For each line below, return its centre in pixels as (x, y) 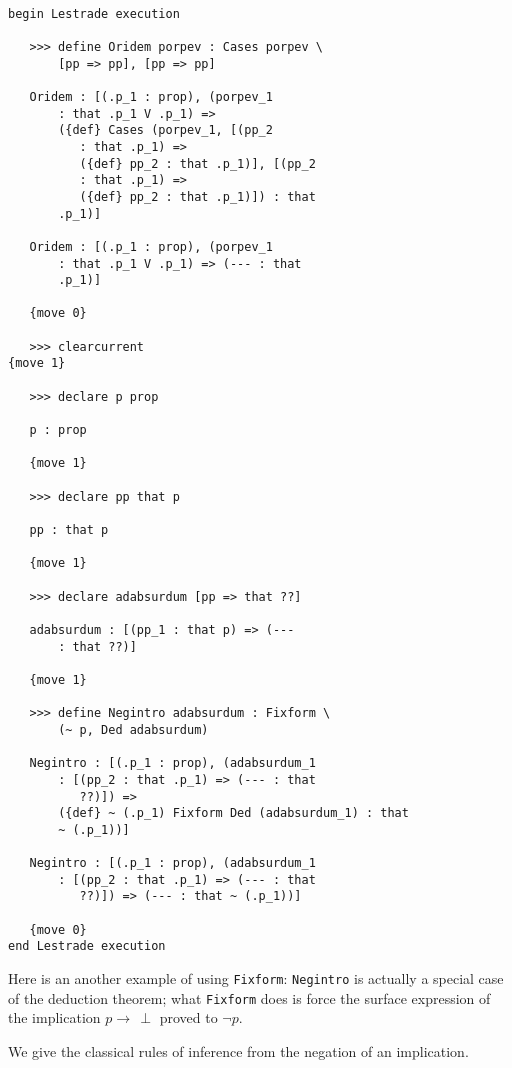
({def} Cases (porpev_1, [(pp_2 (165, 130)
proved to (188, 1017)
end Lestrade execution (87, 946)
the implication (54, 1017)
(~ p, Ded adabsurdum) (133, 729)
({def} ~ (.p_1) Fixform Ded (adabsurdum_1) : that (233, 813)
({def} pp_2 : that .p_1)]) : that (197, 196)
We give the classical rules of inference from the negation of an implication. (238, 1050)
